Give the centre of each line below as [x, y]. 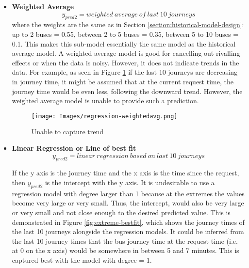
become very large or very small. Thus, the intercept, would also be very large [128, 203]
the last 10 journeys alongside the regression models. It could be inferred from [128, 231]
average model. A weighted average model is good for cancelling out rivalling [126, 53]
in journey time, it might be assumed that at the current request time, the [123, 81]
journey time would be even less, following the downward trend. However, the [127, 91]
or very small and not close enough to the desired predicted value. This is [121, 212]
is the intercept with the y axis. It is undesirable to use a [130, 182]
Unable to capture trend [67, 132]
